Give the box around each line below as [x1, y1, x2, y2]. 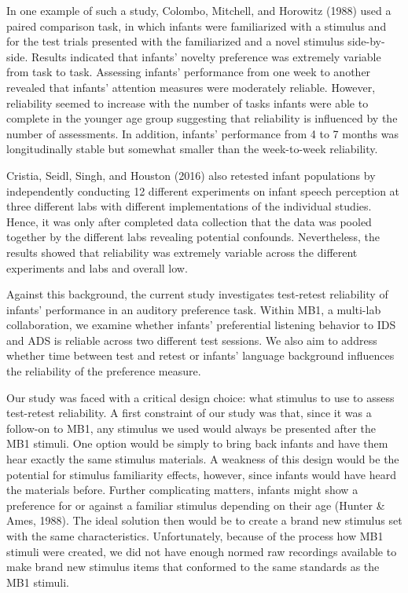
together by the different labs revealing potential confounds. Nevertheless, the [6, 229, 380, 245]
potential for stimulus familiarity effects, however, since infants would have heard [6, 466, 396, 482]
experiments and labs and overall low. [6, 259, 188, 276]
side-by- [347, 33, 385, 49]
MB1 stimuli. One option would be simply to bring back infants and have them [6, 435, 388, 452]
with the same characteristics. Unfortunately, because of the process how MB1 [6, 528, 384, 544]
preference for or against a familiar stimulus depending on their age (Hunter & [6, 496, 385, 513]
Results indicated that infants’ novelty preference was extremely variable [31, 48, 381, 64]
